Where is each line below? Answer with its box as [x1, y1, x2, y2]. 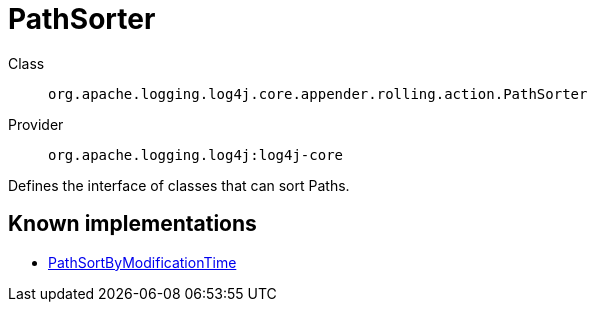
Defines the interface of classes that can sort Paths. [8, 176, 350, 194]
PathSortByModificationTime [48, 253, 237, 271]
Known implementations [8, 211, 257, 237]
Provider [8, 115, 64, 133]
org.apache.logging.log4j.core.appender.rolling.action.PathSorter [48, 85, 588, 102]
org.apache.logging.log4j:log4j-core [48, 146, 344, 163]
